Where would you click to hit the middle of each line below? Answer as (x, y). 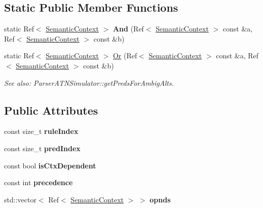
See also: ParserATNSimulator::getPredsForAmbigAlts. (89, 82)
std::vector (20, 199)
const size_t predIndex (42, 148)
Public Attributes (51, 110)
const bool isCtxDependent (50, 165)
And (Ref (128, 29)
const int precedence (39, 182)
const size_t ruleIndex (41, 131)
